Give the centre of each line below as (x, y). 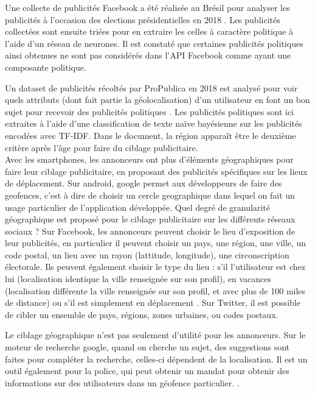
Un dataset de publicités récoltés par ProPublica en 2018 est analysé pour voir (151, 87)
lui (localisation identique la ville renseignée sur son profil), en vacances (138, 279)
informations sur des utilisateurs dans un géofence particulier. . (122, 382)
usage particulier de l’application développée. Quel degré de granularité (137, 207)
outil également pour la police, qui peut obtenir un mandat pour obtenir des (147, 371)
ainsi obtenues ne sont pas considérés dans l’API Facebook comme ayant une (148, 55)
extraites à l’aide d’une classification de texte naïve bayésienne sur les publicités (154, 123)
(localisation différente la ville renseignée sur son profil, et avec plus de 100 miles (155, 290)
